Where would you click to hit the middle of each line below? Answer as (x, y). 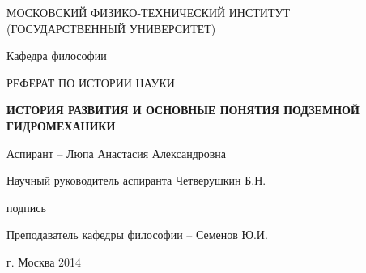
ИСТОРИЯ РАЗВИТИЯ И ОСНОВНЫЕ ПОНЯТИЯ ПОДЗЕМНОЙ (183, 110)
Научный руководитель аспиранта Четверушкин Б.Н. (136, 180)
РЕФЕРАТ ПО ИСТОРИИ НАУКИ (91, 82)
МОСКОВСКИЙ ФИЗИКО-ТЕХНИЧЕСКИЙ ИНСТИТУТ (148, 12)
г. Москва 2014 (44, 261)
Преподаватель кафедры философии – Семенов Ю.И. (137, 235)
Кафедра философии (57, 55)
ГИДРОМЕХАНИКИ (61, 125)
